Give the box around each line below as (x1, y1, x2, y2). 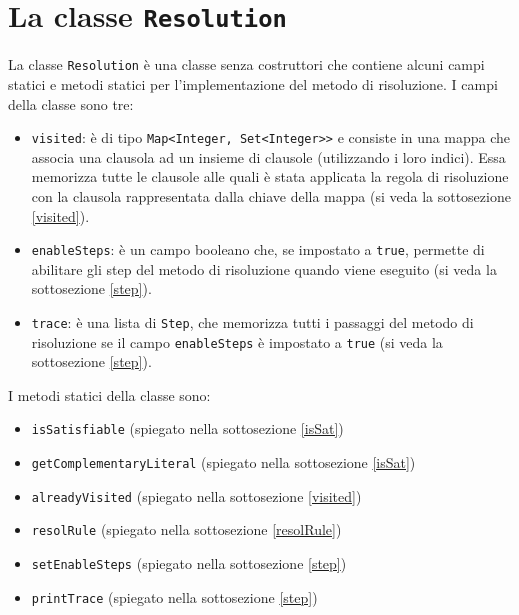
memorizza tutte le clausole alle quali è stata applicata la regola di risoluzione (31, 166, 509, 187)
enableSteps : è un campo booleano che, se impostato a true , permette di (31, 239, 485, 260)
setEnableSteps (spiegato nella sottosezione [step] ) (31, 553, 347, 574)
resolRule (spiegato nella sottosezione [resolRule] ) (31, 519, 342, 540)
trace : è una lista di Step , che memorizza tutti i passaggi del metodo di (31, 311, 474, 332)
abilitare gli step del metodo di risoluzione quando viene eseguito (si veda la (31, 258, 497, 279)
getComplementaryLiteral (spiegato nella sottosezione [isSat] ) (31, 452, 416, 473)
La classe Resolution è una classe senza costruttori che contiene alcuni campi (8, 54, 485, 75)
